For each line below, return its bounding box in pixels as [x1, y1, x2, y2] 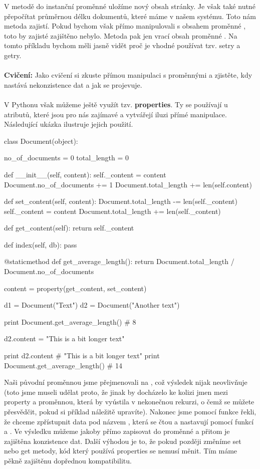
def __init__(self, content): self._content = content [4, 169, 166, 179]
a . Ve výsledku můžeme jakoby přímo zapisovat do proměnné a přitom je [4, 426, 230, 436]
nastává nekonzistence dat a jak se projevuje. [4, 79, 142, 90]
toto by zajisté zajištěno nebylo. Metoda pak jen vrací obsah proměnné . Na [4, 30, 237, 41]
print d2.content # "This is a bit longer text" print [4, 350, 160, 361]
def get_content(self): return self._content [4, 222, 134, 233]
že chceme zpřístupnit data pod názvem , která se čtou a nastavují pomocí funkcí [4, 416, 254, 426]
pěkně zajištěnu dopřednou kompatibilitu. [4, 455, 132, 465]
